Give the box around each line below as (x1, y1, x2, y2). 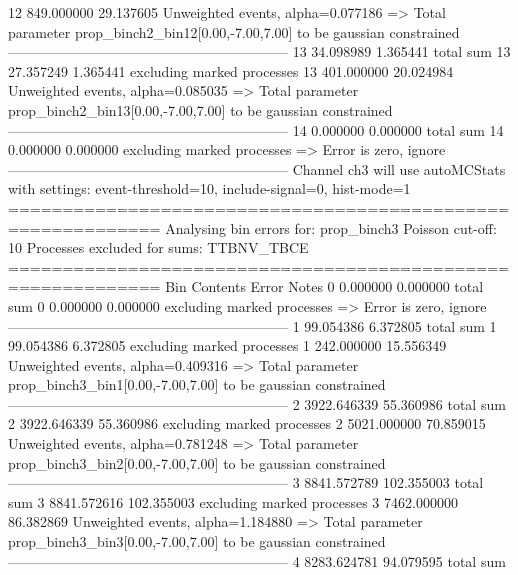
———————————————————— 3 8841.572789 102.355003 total (8, 472, 484, 493)
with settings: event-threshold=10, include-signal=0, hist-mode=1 (8, 178, 411, 199)
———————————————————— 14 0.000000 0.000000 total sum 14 (8, 119, 504, 140)
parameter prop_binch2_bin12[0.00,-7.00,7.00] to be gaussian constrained (8, 21, 460, 42)
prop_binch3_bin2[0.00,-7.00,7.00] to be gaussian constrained (8, 452, 386, 473)
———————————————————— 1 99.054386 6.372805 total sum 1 (8, 315, 497, 336)
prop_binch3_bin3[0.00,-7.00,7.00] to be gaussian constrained (8, 531, 386, 552)
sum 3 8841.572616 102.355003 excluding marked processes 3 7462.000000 (8, 491, 458, 512)
